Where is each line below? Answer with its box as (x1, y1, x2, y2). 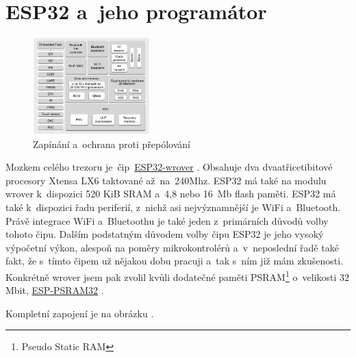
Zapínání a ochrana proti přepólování (33, 136, 191, 151)
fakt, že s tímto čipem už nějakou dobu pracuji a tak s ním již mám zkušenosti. (5, 254, 344, 268)
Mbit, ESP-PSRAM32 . (5, 283, 104, 297)
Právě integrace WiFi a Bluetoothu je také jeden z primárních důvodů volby (5, 213, 329, 227)
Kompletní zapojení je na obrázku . (5, 306, 154, 320)
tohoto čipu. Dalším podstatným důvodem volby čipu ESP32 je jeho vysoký (5, 227, 324, 241)
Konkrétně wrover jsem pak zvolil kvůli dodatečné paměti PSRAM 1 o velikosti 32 (5, 268, 349, 284)
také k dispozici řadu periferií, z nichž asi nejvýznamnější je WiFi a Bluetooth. (5, 200, 341, 214)
